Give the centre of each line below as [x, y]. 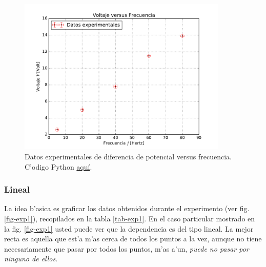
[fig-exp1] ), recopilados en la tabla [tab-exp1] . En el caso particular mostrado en [130, 219]
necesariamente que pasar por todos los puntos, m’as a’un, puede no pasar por [127, 248]
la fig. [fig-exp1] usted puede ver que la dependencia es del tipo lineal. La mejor [129, 228]
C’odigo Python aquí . [58, 166]
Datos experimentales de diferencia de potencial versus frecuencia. [128, 157]
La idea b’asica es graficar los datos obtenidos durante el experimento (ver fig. [127, 208]
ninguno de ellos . [31, 259]
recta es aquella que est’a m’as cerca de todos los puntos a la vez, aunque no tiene [133, 239]
